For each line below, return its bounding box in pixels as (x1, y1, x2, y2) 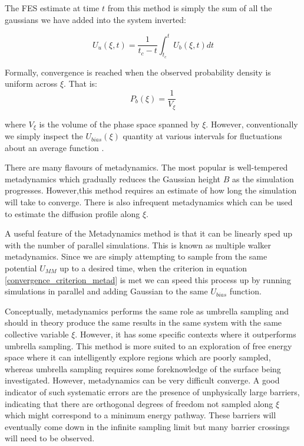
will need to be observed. (5, 432, 95, 444)
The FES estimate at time (5, 2, 100, 14)
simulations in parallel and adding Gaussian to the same (5, 285, 208, 297)
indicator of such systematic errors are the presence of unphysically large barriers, (5, 385, 300, 398)
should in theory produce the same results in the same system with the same (5, 316, 282, 329)
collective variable (5, 327, 69, 340)
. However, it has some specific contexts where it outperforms (75, 327, 296, 340)
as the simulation (232, 172, 294, 185)
